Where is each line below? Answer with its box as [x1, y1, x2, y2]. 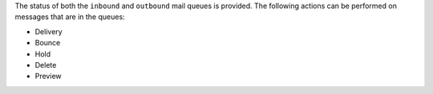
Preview [34, 72, 62, 81]
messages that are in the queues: [14, 12, 125, 22]
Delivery [34, 26, 63, 36]
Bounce [34, 38, 61, 48]
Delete [34, 60, 57, 69]
